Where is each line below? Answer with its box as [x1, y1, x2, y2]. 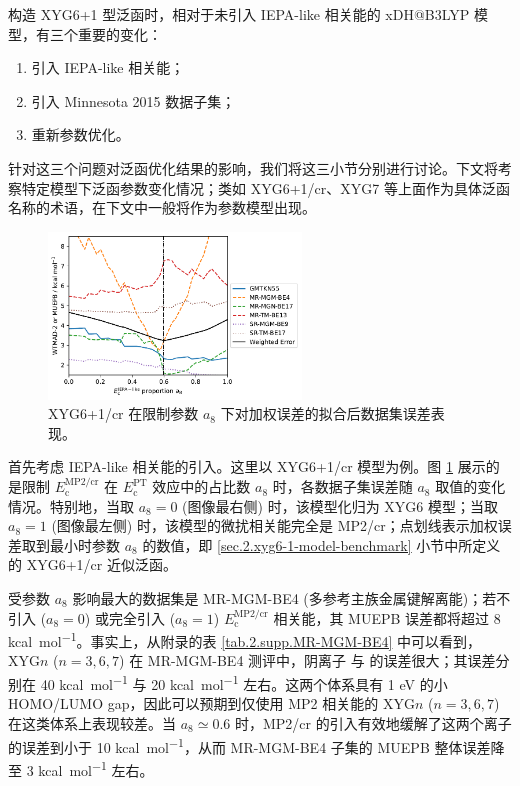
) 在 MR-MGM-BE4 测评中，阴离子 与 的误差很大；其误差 [119, 650, 496, 671]
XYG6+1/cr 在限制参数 [48, 403, 199, 424]
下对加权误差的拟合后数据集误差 [220, 403, 431, 424]
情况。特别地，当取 [8, 495, 134, 516]
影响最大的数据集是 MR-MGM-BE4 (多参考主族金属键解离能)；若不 [72, 588, 511, 609]
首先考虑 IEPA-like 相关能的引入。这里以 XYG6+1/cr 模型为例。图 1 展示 [8, 456, 486, 477]
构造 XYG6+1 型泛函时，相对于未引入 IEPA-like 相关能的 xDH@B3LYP [8, 4, 470, 24]
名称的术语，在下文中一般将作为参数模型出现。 [8, 197, 316, 218]
